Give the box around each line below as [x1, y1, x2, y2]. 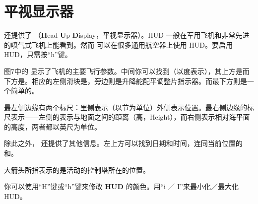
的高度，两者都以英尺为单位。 [4, 121, 101, 132]
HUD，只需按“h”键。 [4, 49, 72, 60]
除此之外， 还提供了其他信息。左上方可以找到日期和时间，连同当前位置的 [4, 138, 243, 148]
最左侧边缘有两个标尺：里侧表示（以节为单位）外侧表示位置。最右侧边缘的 [4, 102, 247, 112]
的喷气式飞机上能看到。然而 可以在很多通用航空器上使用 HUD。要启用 [4, 39, 233, 50]
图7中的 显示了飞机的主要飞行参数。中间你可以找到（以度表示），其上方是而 [4, 66, 250, 76]
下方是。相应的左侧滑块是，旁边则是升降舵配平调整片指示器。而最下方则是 [4, 75, 247, 86]
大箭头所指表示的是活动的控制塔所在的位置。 [4, 164, 150, 175]
